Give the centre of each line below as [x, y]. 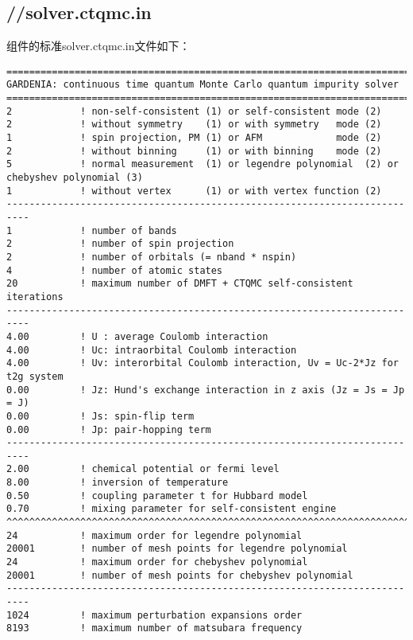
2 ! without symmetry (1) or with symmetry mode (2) [194, 125]
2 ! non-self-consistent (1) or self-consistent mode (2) [194, 111]
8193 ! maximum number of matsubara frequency [154, 628]
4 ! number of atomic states [115, 270]
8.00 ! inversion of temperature [118, 483]
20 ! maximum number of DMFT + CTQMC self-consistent [180, 284]
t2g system [35, 376]
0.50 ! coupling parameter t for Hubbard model [157, 496]
